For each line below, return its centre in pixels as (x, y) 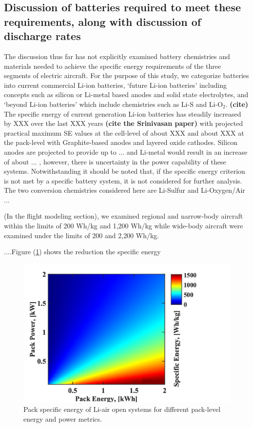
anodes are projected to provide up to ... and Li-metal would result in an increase (126, 152)
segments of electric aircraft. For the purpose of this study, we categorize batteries (126, 75)
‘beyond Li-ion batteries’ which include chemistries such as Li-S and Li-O (114, 104)
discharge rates (42, 36)
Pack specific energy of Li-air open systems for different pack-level (122, 409)
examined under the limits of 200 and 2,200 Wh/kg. (82, 235)
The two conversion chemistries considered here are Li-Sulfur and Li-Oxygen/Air (125, 190)
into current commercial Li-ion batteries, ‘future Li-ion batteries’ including (115, 85)
